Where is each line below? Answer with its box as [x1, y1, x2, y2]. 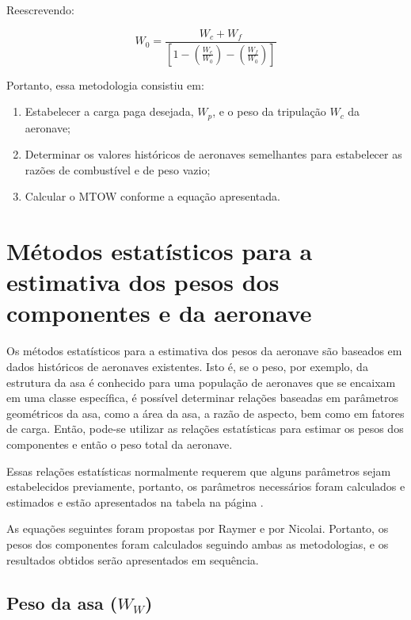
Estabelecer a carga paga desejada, [25, 103, 194, 120]
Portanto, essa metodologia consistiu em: [6, 76, 204, 93]
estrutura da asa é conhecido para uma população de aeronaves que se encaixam [6, 373, 396, 390]
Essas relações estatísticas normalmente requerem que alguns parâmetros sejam [6, 462, 391, 479]
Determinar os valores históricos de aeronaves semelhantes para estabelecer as [25, 146, 402, 163]
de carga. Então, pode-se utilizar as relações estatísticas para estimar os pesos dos [6, 420, 404, 437]
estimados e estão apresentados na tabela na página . [6, 493, 264, 510]
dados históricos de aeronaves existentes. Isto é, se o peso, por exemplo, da [6, 358, 368, 375]
